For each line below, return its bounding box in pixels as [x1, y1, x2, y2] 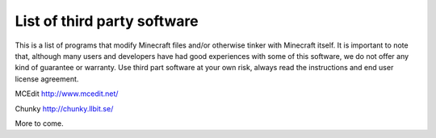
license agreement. [15, 73, 79, 84]
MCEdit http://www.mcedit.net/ [15, 89, 119, 98]
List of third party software [15, 12, 199, 30]
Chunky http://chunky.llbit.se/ [15, 103, 114, 113]
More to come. [15, 118, 64, 128]
